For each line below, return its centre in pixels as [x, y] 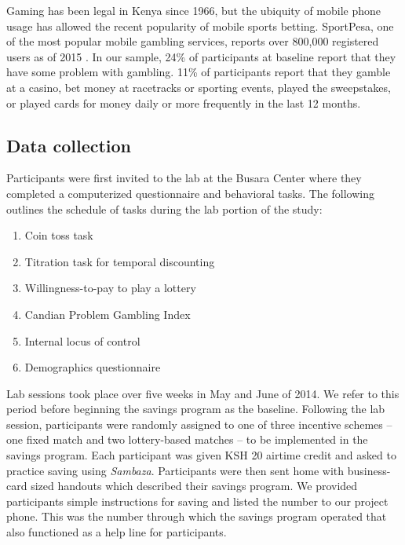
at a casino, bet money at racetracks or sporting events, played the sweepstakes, [199, 87]
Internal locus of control [82, 340]
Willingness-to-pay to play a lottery [110, 288]
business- [369, 470]
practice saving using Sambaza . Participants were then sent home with [175, 470]
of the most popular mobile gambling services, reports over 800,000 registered [193, 41]
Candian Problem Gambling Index [108, 314]
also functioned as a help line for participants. [117, 532]
